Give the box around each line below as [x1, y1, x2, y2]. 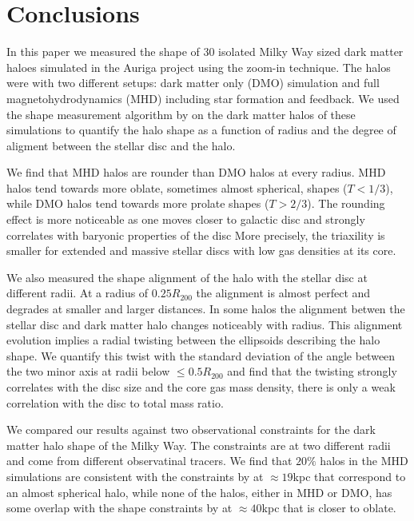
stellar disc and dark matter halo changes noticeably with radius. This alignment [6, 316, 403, 332]
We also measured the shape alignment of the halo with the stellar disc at [6, 268, 368, 285]
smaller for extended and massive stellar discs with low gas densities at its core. [6, 242, 396, 259]
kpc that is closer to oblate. [261, 499, 396, 516]
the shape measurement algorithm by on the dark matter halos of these [6, 105, 356, 122]
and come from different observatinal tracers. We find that [6, 452, 293, 469]
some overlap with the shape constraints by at [6, 499, 233, 516]
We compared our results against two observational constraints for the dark [6, 421, 376, 438]
